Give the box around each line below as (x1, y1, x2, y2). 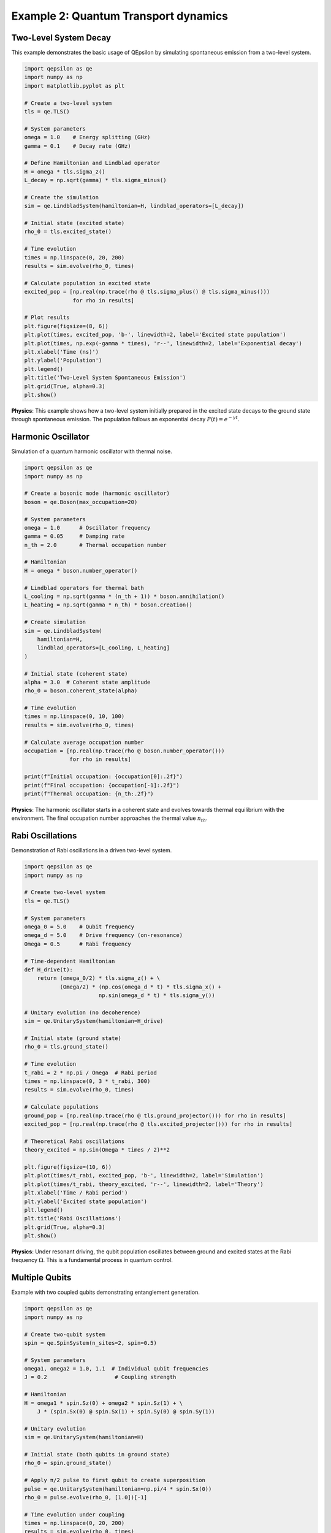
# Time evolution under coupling (24, 1511, 125, 1518)
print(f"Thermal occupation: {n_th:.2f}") (24, 790, 154, 797)
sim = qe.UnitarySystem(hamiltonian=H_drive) (24, 1018, 164, 1025)
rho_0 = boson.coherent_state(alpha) (24, 687, 138, 694)
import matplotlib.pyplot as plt (24, 82, 125, 89)
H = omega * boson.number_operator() (24, 567, 138, 574)
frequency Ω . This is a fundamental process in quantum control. (11, 1256, 173, 1264)
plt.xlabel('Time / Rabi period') (24, 1190, 128, 1196)
